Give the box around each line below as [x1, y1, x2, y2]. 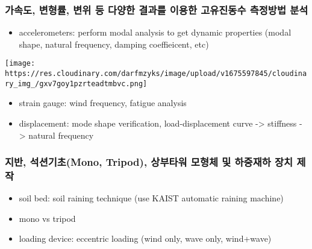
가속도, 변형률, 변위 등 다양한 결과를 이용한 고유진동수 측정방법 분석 [5, 2, 308, 17]
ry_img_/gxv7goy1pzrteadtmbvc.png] [5, 79, 148, 88]
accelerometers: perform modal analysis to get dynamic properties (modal [19, 26, 292, 39]
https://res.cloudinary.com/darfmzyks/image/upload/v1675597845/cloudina [5, 69, 307, 78]
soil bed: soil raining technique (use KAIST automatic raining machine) [19, 192, 284, 204]
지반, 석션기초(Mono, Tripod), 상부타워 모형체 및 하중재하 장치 [5, 154, 293, 169]
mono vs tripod [19, 212, 76, 224]
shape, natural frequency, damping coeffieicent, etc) [19, 37, 209, 50]
